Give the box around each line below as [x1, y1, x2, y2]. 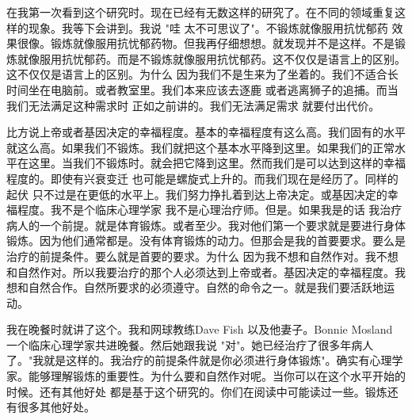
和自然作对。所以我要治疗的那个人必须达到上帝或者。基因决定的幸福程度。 [6, 263, 395, 280]
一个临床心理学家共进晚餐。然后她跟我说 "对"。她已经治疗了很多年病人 [6, 336, 374, 353]
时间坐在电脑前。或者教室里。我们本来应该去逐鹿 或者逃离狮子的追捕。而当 [6, 81, 399, 97]
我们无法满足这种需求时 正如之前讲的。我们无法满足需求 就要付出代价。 [6, 97, 380, 113]
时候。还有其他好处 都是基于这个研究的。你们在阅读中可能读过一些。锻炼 [6, 383, 387, 399]
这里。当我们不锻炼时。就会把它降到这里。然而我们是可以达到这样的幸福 [28, 155, 406, 171]
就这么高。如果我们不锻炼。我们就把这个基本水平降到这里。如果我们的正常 [6, 139, 395, 155]
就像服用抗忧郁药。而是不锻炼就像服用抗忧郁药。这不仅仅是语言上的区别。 [17, 50, 406, 67]
